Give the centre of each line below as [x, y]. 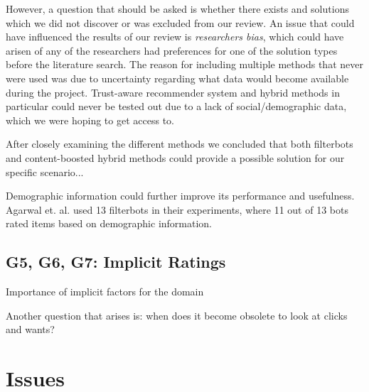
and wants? [30, 329]
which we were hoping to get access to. [90, 120]
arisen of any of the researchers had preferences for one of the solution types [172, 50]
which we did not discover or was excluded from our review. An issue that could [180, 22]
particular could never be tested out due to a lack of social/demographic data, [176, 106]
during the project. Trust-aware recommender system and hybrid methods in [173, 92]
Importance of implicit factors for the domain [105, 292]
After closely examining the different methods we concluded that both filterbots [180, 144]
